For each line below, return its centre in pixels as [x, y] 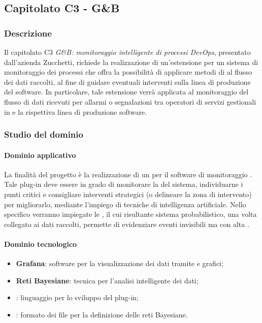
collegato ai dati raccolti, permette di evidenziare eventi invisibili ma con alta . [127, 224]
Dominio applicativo [40, 155]
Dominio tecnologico [41, 244]
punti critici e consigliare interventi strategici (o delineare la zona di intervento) [128, 194]
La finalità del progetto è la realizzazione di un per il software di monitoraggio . [128, 174]
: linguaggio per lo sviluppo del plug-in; [77, 297]
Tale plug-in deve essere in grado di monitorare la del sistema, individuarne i [124, 184]
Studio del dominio [44, 134]
